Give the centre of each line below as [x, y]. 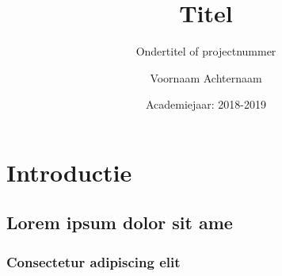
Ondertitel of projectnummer [206, 51]
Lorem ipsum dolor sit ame [120, 222]
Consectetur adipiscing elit [93, 261]
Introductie [69, 172]
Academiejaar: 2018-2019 [206, 104]
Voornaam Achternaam [206, 77]
